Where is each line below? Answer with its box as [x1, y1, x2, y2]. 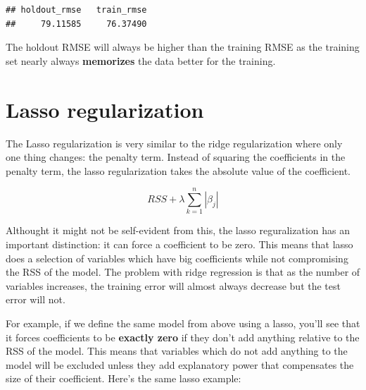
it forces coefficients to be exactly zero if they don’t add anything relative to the [6, 329, 360, 344]
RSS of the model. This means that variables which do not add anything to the [6, 343, 348, 358]
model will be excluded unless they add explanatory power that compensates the [6, 357, 354, 372]
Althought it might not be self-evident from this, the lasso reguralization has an [6, 223, 350, 238]
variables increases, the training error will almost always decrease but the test [6, 278, 341, 293]
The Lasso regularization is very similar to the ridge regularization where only [6, 135, 343, 150]
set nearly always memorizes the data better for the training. [6, 53, 276, 68]
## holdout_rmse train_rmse [6, 5, 147, 15]
